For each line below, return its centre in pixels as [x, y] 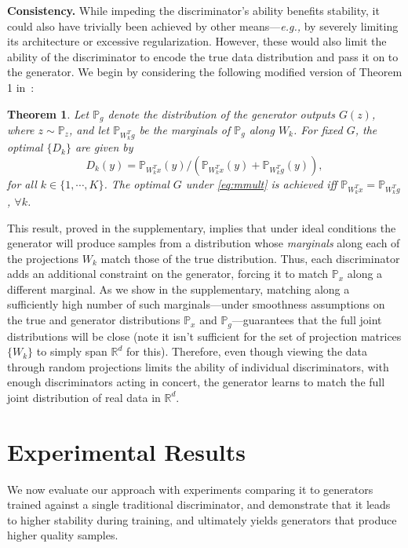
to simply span [72, 351]
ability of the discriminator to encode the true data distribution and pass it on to [203, 56]
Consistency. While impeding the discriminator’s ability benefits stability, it [193, 10]
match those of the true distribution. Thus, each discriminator [250, 258]
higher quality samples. [63, 535]
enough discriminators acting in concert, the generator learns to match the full [196, 382]
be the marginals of [185, 130]
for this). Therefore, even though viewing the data [246, 351]
